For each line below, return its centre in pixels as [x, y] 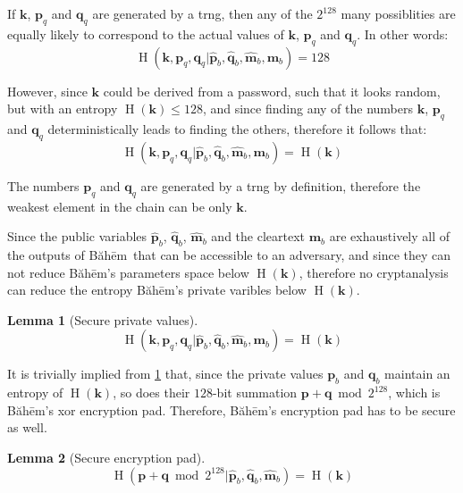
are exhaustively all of [390, 236]
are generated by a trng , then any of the [202, 13]
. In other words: [403, 33]
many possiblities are [398, 13]
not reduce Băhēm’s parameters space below [128, 272]
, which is [414, 393]
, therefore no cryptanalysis [374, 272]
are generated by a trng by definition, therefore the [281, 185]
